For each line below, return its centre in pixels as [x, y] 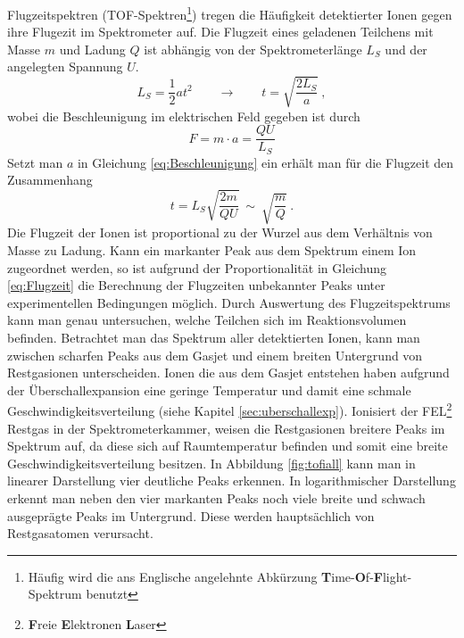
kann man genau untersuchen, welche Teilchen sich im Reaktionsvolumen [207, 320]
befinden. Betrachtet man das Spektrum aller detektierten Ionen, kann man [214, 337]
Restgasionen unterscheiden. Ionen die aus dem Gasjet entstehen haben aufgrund [228, 373]
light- [397, 576]
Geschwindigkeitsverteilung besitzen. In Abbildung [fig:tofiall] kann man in [211, 463]
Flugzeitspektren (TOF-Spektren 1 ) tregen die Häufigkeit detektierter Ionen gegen [230, 13]
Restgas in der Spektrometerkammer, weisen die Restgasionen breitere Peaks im [226, 428]
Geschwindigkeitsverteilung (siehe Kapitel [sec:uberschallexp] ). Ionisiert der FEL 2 [230, 410]
